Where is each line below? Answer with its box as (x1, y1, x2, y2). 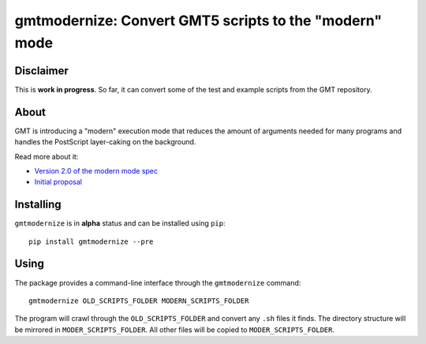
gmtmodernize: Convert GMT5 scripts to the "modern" (14, 12, 383, 29)
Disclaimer (14, 64, 69, 77)
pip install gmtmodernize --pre (28, 237, 154, 246)
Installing (14, 198, 62, 211)
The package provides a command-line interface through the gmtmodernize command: (14, 278, 301, 287)
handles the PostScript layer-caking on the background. (14, 137, 196, 147)
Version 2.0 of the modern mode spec (34, 166, 158, 175)
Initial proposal (34, 178, 83, 187)
